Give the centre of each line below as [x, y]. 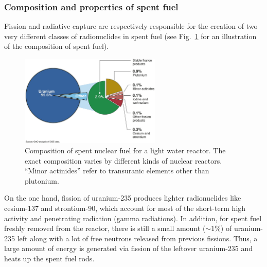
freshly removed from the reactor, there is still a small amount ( [105, 228]
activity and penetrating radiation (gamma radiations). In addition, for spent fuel [133, 218]
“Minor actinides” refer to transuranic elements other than [117, 171]
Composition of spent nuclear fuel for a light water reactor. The [125, 150]
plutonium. [42, 180]
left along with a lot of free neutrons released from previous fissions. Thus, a [137, 238]
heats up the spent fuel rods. [49, 258]
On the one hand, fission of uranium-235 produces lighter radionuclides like [123, 198]
